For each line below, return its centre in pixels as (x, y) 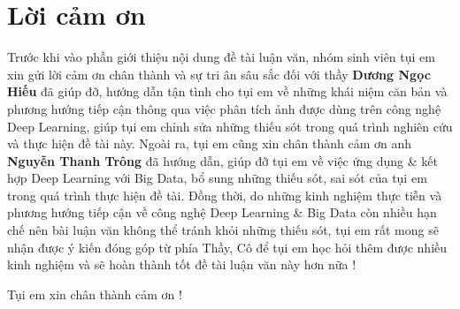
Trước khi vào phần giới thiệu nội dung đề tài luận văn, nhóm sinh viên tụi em (221, 57)
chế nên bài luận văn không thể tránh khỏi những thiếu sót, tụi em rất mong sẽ (223, 230)
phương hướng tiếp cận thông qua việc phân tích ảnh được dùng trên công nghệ (224, 108)
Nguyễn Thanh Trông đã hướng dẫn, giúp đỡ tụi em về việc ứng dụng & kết (222, 160)
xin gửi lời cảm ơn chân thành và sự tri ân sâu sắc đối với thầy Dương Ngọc (219, 74)
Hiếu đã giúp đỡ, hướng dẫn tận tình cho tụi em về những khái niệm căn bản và (227, 91)
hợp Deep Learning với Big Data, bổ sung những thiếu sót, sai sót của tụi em (217, 178)
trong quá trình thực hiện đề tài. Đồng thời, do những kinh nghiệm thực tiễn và (225, 195)
